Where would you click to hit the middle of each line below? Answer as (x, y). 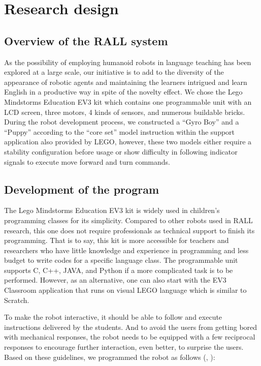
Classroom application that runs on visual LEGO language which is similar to (125, 290)
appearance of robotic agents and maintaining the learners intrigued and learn (126, 82)
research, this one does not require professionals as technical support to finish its (129, 230)
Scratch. (17, 300)
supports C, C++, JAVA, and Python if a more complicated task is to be (119, 270)
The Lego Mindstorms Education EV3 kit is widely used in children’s (112, 210)
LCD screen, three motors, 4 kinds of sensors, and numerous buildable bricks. (125, 112)
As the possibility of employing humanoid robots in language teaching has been (128, 62)
